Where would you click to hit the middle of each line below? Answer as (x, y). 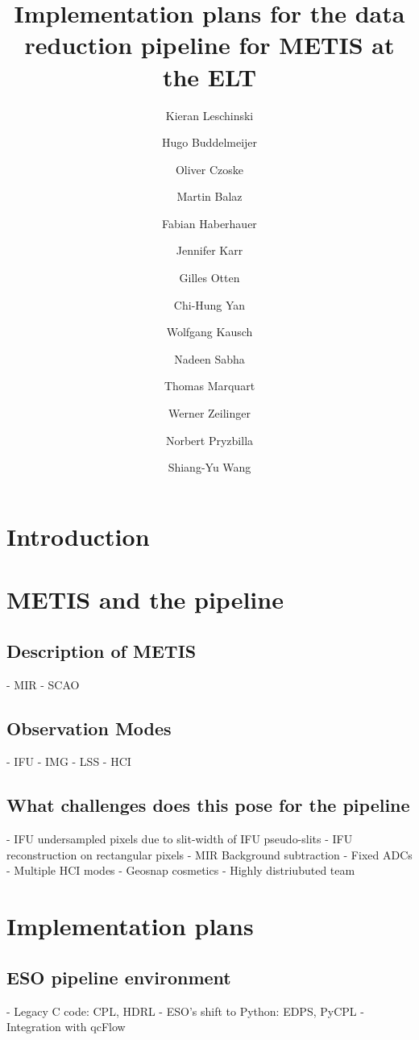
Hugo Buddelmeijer (209, 142)
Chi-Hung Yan (209, 304)
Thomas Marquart (209, 386)
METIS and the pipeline (145, 599)
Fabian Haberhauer (209, 223)
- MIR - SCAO (43, 684)
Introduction (78, 536)
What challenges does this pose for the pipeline (208, 805)
